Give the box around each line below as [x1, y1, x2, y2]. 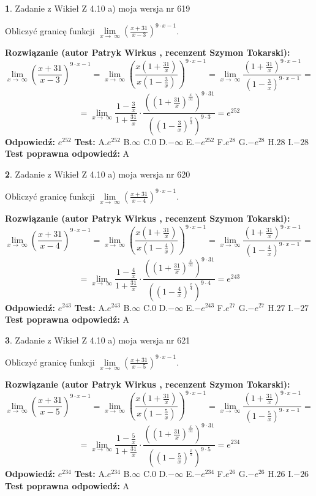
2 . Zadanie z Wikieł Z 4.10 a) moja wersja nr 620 [5, 167, 190, 180]
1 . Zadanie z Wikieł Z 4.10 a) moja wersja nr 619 [5, 2, 190, 14]
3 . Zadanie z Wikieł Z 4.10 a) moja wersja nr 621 [5, 333, 190, 346]
